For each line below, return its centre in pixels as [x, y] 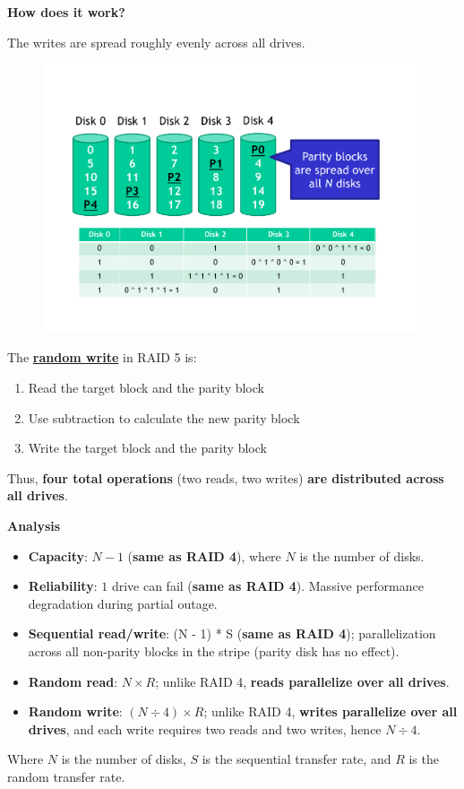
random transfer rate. [66, 776]
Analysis [34, 525]
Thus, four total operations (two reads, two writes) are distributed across [226, 477]
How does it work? [66, 12]
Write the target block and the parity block [147, 448]
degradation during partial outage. [123, 603]
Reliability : [63, 586]
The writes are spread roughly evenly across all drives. [156, 42]
